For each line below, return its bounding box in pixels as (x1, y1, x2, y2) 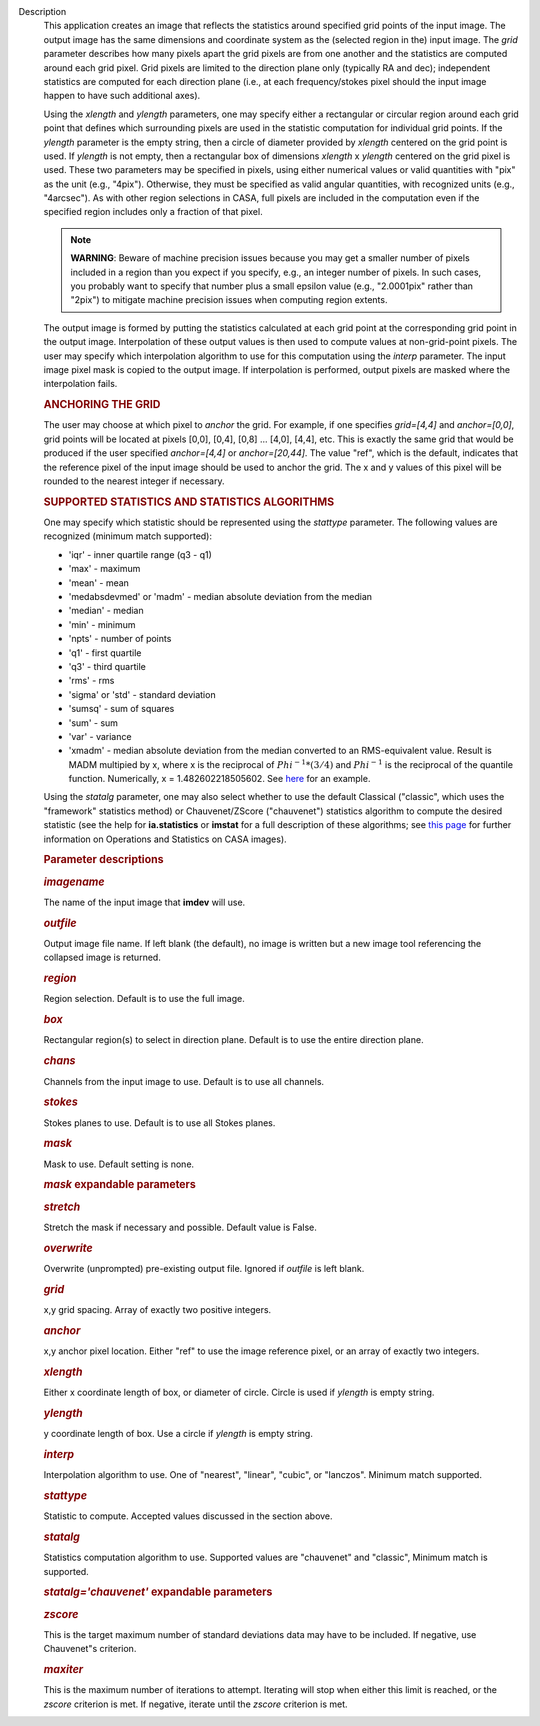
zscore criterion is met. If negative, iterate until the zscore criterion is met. (43, 1698, 349, 1710)
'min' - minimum (68, 618, 136, 630)
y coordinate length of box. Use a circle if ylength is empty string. (43, 1428, 314, 1440)
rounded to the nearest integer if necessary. (43, 475, 225, 487)
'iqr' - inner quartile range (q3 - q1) (68, 548, 212, 560)
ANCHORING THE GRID (43, 398, 161, 412)
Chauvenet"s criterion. (43, 1643, 137, 1655)
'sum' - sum (68, 716, 119, 729)
